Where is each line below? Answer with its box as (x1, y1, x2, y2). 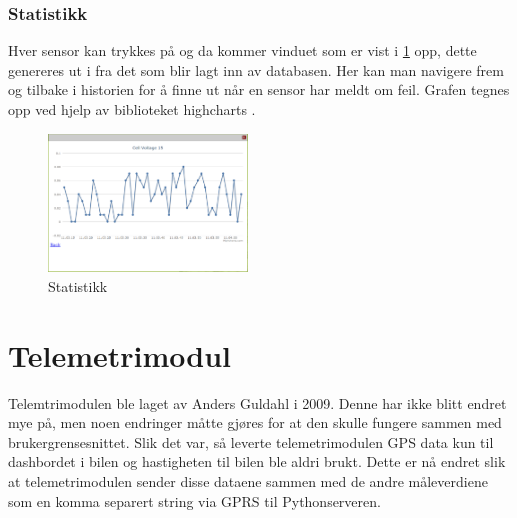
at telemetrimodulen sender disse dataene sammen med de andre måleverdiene (8, 471, 488, 492)
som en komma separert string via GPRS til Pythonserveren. (8, 490, 381, 511)
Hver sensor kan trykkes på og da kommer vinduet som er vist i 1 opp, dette (8, 40, 477, 61)
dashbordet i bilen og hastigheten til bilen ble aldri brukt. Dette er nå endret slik (8, 451, 506, 472)
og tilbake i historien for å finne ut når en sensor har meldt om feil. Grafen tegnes (8, 79, 510, 100)
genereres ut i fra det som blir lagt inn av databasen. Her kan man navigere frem (8, 59, 504, 80)
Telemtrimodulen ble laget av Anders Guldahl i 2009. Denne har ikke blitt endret (8, 392, 507, 413)
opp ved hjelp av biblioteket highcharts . (8, 99, 256, 119)
